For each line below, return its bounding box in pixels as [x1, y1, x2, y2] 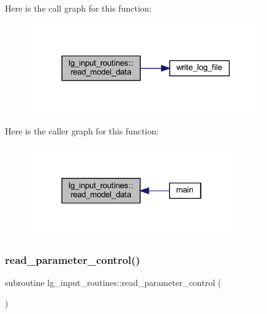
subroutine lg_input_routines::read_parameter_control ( [5, 276, 222, 289]
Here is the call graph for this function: [5, 2, 152, 14]
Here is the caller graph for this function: [5, 124, 159, 137]
